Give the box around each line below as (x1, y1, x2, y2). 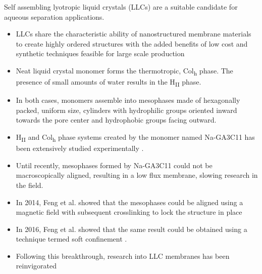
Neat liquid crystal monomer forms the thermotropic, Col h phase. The (16, 65, 233, 77)
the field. (16, 179, 43, 190)
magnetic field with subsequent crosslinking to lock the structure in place (16, 207, 242, 217)
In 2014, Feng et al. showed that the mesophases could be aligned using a (16, 197, 243, 207)
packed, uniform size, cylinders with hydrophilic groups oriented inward (16, 104, 237, 115)
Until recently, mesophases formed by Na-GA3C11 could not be (16, 160, 213, 170)
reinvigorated (16, 260, 57, 271)
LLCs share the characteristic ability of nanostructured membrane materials (16, 28, 251, 39)
